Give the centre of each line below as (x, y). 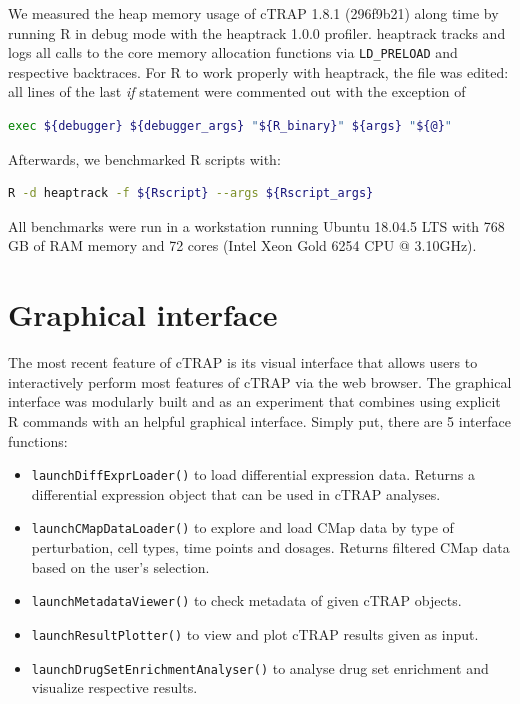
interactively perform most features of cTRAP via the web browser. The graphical (260, 381)
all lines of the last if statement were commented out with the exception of (237, 91)
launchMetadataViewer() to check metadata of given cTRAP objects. (246, 600)
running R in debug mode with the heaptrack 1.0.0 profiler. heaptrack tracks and (257, 32)
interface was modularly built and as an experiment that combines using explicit (254, 401)
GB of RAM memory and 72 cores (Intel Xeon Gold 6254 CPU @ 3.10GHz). (242, 245)
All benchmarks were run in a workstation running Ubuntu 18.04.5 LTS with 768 (256, 225)
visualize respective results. (114, 687)
